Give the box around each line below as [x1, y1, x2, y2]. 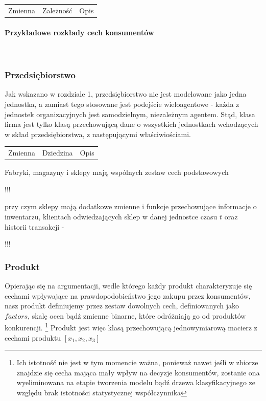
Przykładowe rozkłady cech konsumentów [5, 27, 154, 38]
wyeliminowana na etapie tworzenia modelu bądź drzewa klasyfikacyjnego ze [16, 377, 255, 388]
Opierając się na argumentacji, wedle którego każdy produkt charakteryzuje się [5, 280, 252, 291]
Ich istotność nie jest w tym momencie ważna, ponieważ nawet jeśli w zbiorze [16, 357, 258, 368]
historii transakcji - [5, 221, 64, 232]
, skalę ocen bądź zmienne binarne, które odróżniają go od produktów [28, 310, 246, 321]
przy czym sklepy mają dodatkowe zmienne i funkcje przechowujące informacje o [5, 201, 257, 212]
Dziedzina [42, 147, 73, 158]
